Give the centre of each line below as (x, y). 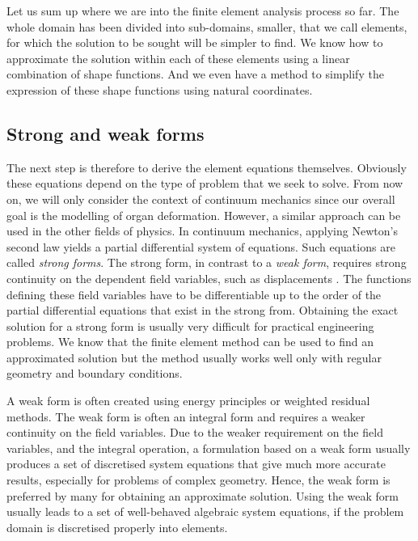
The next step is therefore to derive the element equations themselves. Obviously (207, 167)
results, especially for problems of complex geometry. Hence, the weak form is (198, 480)
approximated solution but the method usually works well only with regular (194, 357)
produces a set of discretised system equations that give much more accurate (196, 464)
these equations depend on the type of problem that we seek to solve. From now (205, 183)
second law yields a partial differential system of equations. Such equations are (201, 246)
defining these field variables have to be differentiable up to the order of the (194, 294)
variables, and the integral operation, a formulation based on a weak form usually (209, 448)
